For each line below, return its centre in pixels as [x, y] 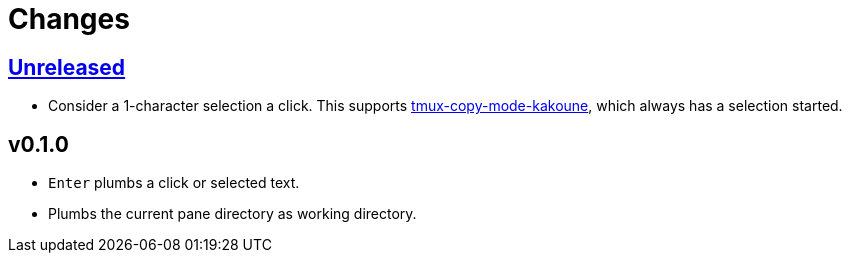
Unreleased [67, 67]
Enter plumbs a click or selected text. [174, 183]
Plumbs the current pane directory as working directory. [232, 214]
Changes [69, 19]
